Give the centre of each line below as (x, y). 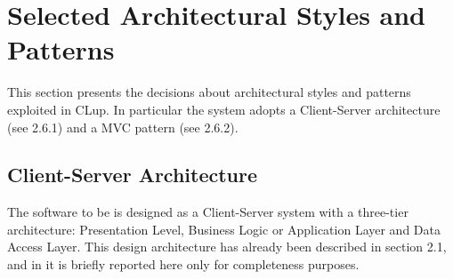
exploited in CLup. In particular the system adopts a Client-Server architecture (224, 109)
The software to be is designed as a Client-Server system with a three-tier (208, 212)
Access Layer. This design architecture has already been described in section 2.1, (227, 247)
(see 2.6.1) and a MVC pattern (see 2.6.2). (123, 127)
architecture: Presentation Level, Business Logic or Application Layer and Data (224, 229)
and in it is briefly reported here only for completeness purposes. (183, 264)
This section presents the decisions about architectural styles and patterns (209, 92)
